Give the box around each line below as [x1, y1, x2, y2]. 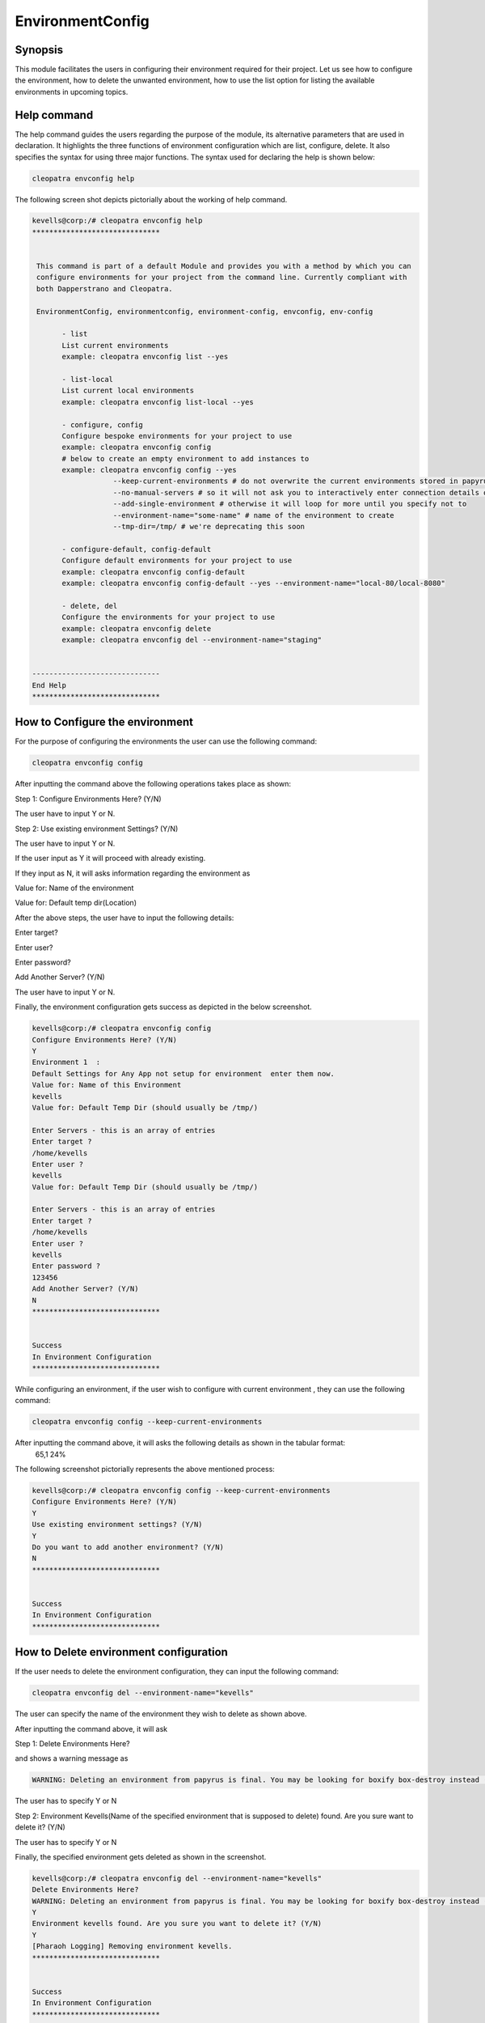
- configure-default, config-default [61, 545, 212, 553]
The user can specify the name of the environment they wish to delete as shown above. [15, 1709, 307, 1719]
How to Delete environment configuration [15, 1645, 228, 1659]
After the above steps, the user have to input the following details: [15, 913, 234, 922]
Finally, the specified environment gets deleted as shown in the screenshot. [15, 1851, 267, 1861]
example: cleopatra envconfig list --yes [61, 352, 229, 362]
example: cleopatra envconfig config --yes [61, 465, 238, 475]
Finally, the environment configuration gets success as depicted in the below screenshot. [15, 1002, 313, 1011]
